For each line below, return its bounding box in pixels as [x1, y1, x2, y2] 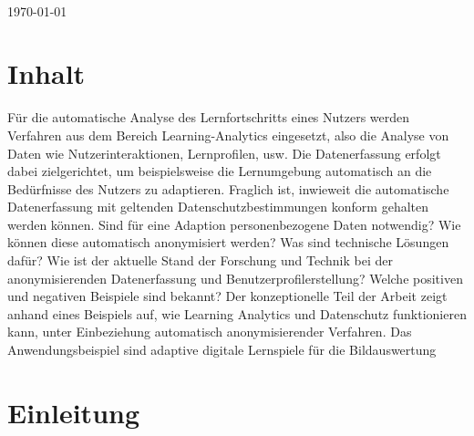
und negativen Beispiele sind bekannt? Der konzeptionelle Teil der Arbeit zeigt [7, 286, 448, 306]
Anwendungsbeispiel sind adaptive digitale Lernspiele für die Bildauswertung [7, 340, 437, 359]
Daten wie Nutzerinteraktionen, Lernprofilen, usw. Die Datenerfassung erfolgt [7, 143, 441, 162]
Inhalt [7, 55, 86, 92]
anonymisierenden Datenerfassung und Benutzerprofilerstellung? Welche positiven [7, 268, 463, 287]
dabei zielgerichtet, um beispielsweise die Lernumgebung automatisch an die [7, 161, 432, 181]
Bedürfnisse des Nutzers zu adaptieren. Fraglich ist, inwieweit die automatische [7, 179, 449, 198]
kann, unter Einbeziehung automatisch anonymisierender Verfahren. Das [7, 322, 412, 341]
